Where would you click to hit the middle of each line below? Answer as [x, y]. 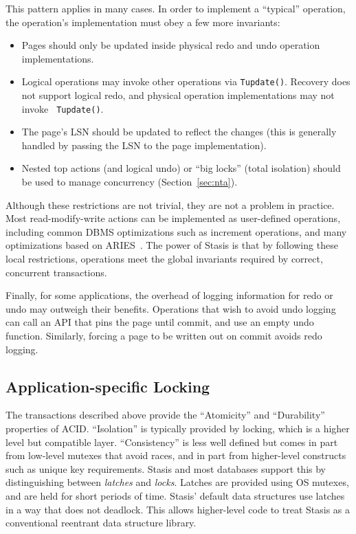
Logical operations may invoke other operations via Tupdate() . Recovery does [186, 81]
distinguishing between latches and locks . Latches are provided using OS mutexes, [177, 482]
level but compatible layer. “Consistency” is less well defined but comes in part [172, 442]
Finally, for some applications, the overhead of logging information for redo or [169, 295]
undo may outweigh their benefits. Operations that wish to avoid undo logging [171, 308]
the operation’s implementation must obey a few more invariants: [143, 22]
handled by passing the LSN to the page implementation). [144, 145]
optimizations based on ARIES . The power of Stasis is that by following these [172, 245]
